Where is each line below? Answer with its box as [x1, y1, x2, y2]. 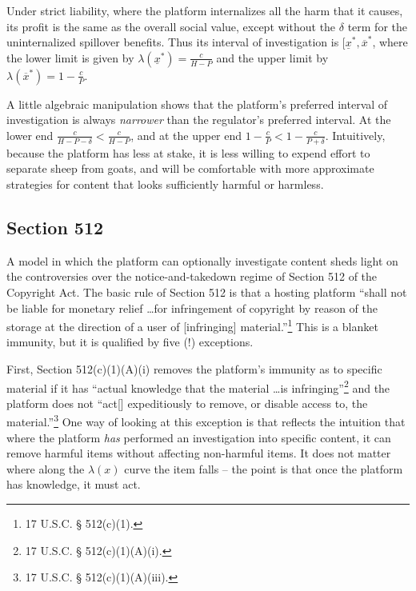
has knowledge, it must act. [6, 476, 141, 493]
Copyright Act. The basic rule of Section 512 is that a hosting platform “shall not [6, 283, 407, 300]
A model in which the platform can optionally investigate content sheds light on [6, 252, 398, 269]
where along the [6, 460, 85, 477]
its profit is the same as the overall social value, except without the [6, 18, 336, 34]
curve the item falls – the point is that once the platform [124, 460, 403, 477]
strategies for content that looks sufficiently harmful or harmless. [6, 175, 324, 192]
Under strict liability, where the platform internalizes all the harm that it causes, [6, 2, 403, 18]
